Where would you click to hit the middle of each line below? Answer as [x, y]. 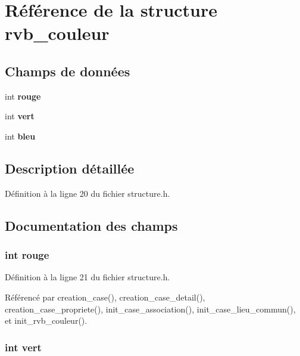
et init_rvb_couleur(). [46, 321]
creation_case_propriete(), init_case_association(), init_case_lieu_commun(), [150, 309]
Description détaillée [70, 168]
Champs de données [68, 71]
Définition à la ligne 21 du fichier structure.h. [87, 277]
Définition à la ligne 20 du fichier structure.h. [87, 193]
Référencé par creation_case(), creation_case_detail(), [105, 297]
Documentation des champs [91, 225]
